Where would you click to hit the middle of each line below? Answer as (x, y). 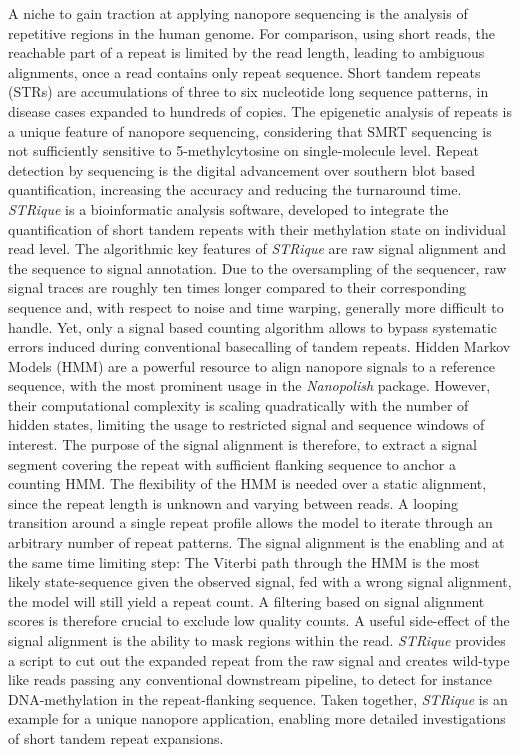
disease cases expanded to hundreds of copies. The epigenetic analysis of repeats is (260, 110)
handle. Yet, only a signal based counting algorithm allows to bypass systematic (253, 326)
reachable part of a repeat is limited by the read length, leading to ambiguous (246, 52)
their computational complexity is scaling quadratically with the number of (238, 404)
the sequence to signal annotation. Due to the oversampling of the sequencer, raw (257, 267)
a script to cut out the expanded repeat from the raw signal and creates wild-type (259, 659)
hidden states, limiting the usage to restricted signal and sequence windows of (246, 424)
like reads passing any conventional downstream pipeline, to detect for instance (250, 679)
